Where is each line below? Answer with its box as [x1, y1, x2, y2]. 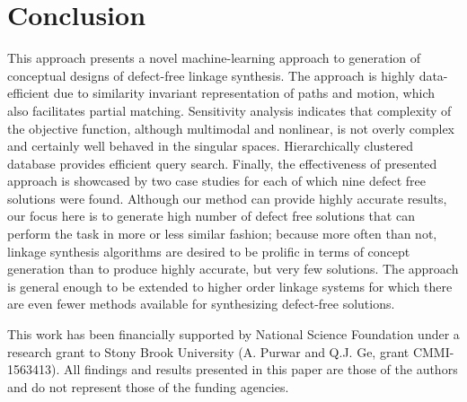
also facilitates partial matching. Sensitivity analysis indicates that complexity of [7, 100, 452, 119]
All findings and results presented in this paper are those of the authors [63, 360, 458, 379]
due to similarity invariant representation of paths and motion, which [53, 83, 436, 102]
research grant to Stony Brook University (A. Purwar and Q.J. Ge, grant [7, 342, 410, 361]
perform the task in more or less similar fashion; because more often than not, [7, 224, 437, 243]
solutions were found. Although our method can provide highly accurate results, [7, 188, 447, 207]
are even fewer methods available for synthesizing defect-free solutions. [7, 294, 395, 313]
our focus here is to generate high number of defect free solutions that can [7, 206, 415, 225]
